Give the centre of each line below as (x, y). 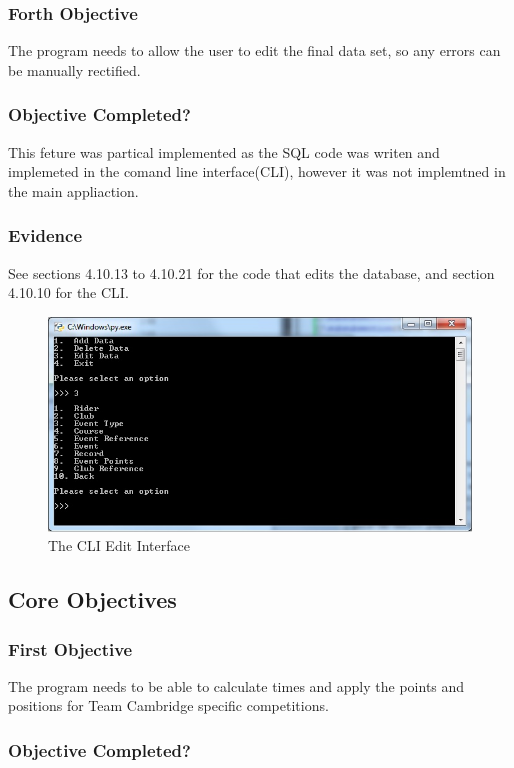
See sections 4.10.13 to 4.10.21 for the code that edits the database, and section (251, 272)
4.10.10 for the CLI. (68, 292)
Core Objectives (92, 599)
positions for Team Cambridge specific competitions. (168, 705)
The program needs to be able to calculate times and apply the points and (236, 685)
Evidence (45, 235)
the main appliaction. (73, 190)
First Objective (70, 648)
